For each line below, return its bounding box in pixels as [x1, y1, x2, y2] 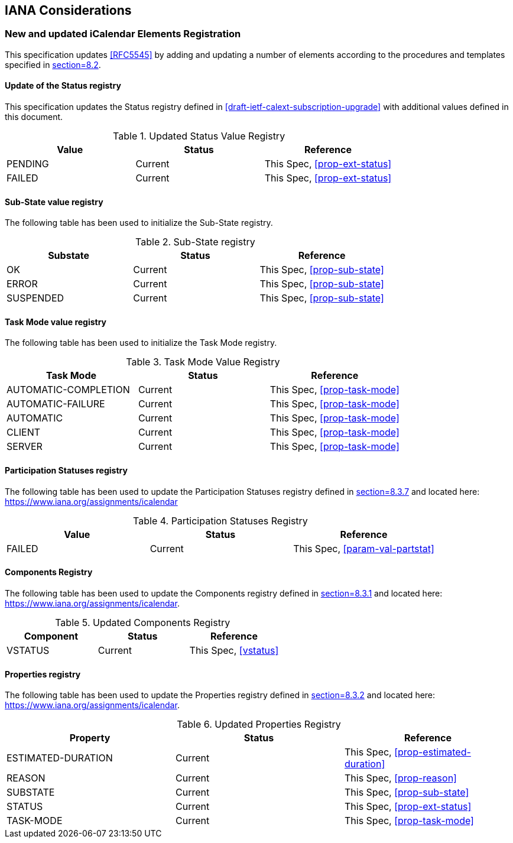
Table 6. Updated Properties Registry [177, 718, 341, 731]
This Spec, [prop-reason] [344, 772, 457, 784]
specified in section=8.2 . [5, 59, 101, 70]
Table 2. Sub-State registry [135, 236, 255, 248]
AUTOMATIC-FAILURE [7, 398, 105, 410]
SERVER [7, 440, 43, 453]
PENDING [7, 158, 49, 170]
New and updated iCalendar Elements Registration [5, 28, 241, 40]
